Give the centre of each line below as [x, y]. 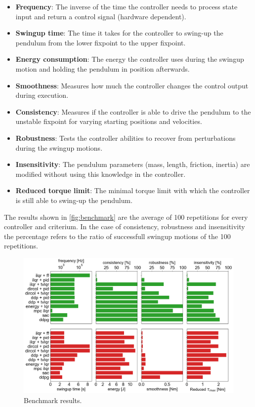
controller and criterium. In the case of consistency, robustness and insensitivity [125, 226]
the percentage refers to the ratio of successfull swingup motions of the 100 [117, 236]
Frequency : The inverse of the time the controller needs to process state [127, 6]
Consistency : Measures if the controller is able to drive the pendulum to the [133, 111]
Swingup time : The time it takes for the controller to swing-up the [119, 33]
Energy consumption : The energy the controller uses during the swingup [130, 59]
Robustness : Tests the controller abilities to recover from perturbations [126, 138]
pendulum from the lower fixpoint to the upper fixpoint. [101, 42]
